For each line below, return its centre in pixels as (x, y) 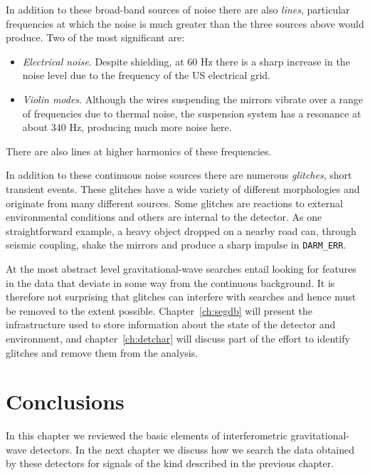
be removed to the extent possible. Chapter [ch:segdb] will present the (159, 310)
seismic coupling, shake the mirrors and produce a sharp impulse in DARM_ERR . (176, 245)
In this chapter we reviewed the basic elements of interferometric (147, 435)
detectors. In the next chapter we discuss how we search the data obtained (192, 449)
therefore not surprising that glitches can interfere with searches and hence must (181, 297)
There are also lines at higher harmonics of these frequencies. (139, 151)
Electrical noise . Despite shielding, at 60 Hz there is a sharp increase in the (186, 61)
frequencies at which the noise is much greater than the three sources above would (185, 23)
